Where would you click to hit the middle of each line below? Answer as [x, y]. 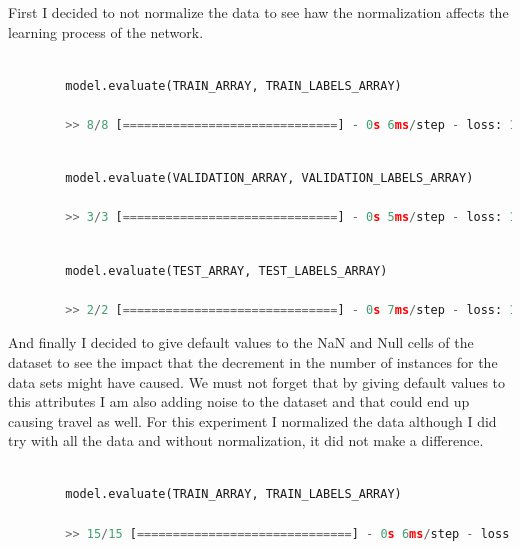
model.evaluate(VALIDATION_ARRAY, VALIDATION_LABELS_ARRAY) [269, 178]
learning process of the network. [106, 31]
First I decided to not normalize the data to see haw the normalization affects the [258, 12]
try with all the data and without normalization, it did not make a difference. [246, 440]
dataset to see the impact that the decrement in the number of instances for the [253, 361]
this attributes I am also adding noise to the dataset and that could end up [239, 401]
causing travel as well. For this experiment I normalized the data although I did [252, 420]
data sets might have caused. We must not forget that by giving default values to [257, 381]
